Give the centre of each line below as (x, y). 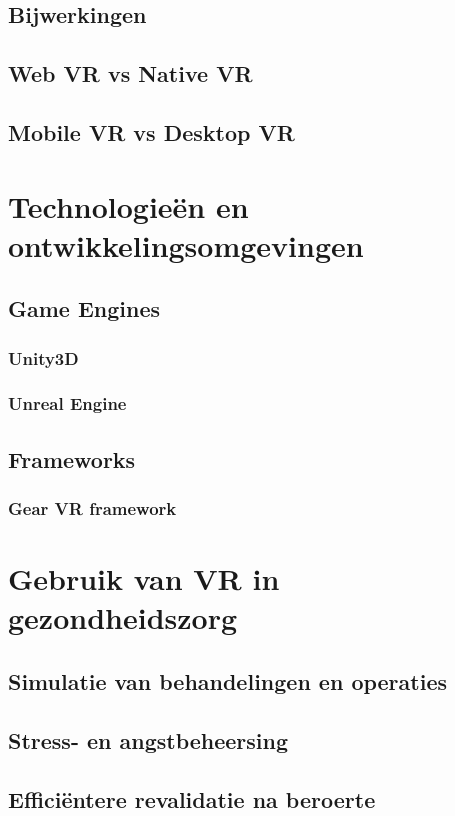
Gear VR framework (92, 508)
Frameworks (72, 458)
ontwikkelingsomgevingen (186, 244)
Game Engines (84, 308)
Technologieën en (128, 205)
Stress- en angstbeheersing (148, 739)
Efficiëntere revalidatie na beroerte (192, 798)
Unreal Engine (67, 403)
